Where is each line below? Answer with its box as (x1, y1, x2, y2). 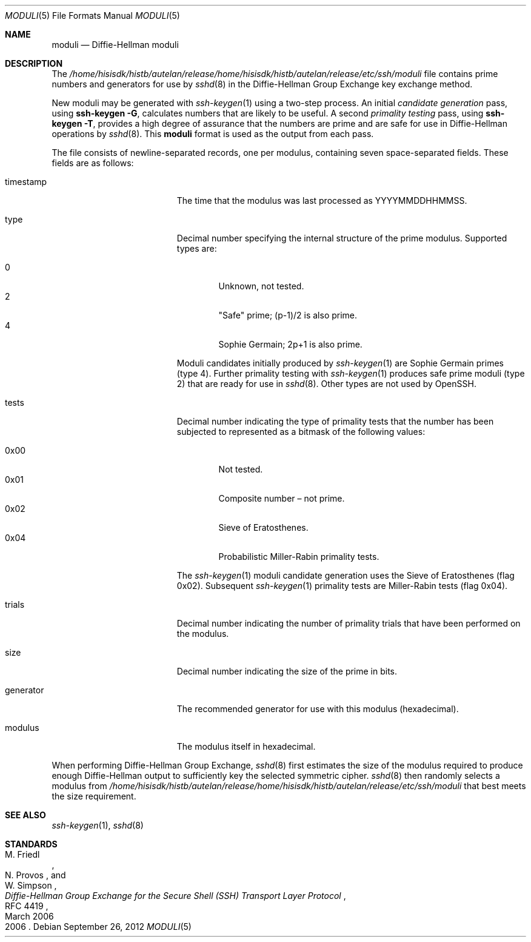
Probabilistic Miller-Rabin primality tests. (218, 551, 379, 562)
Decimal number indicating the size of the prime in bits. (176, 666, 398, 676)
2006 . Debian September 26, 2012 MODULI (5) (5, 921, 192, 932)
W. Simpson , (5, 880, 57, 890)
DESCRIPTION (5, 58, 63, 69)
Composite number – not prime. (218, 493, 345, 503)
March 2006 (5, 911, 54, 921)
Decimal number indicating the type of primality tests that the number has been (176, 416, 494, 426)
